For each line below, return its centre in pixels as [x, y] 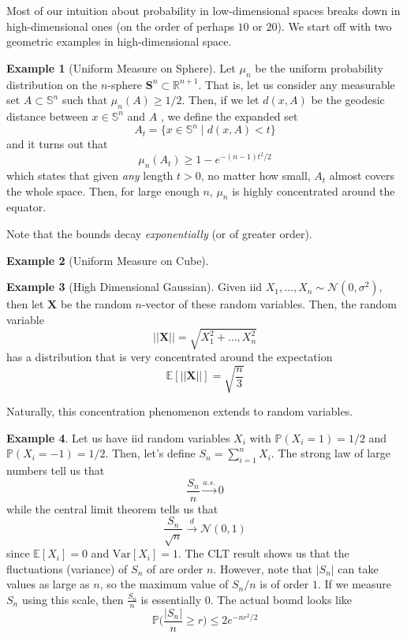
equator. [26, 207]
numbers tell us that [56, 470]
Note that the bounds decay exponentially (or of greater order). [159, 234]
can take [358, 568]
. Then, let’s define [150, 453]
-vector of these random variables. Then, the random [269, 304]
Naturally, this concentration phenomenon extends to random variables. [180, 411]
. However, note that [263, 568]
